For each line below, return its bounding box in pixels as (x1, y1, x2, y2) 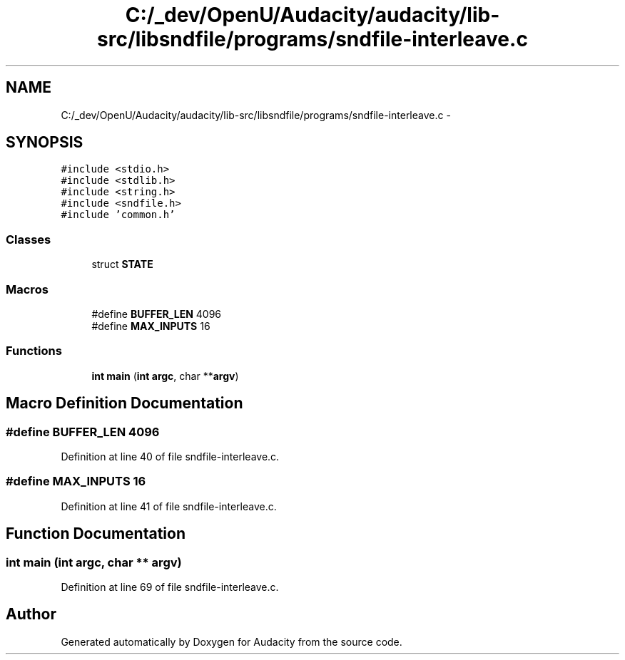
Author (6, 605, 56, 624)
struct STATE (91, 258, 153, 271)
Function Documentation (6, 525, 186, 543)
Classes (6, 232, 51, 247)
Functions (6, 344, 62, 359)
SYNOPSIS (6, 133, 83, 152)
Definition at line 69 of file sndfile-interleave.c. (61, 580, 279, 593)
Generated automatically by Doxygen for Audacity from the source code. (61, 635, 402, 648)
